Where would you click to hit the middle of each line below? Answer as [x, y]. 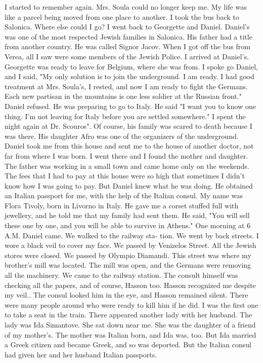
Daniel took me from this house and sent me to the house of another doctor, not [129, 146]
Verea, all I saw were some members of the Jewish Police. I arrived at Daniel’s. [127, 56]
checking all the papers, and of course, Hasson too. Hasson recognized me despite [130, 285]
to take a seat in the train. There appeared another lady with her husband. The [128, 315]
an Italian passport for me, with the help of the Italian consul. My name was [124, 195]
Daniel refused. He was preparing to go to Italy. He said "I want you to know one [130, 106]
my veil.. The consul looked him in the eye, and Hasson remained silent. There [126, 295]
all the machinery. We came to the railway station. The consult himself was [121, 275]
